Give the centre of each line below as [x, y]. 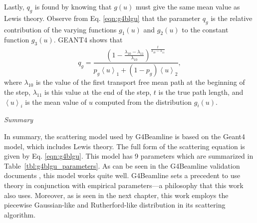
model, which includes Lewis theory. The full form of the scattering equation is [125, 146]
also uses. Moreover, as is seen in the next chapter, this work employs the [116, 195]
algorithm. [20, 214]
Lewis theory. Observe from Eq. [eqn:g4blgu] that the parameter [102, 18]
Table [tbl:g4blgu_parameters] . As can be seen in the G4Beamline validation [122, 165]
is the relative [232, 18]
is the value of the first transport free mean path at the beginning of [140, 82]
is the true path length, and [201, 92]
